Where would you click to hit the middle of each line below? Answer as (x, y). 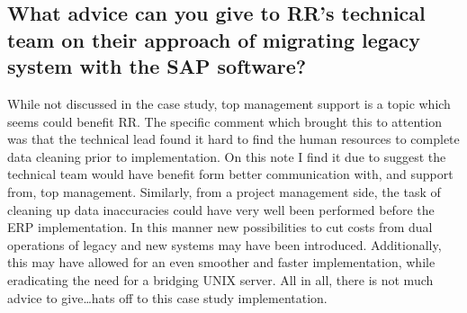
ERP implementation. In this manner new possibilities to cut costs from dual (220, 227)
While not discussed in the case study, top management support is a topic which (229, 103)
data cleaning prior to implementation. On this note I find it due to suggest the (227, 156)
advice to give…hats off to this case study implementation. (167, 297)
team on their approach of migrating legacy (214, 39)
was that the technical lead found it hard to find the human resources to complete (233, 139)
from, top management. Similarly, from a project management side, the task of (224, 191)
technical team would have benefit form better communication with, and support (230, 174)
